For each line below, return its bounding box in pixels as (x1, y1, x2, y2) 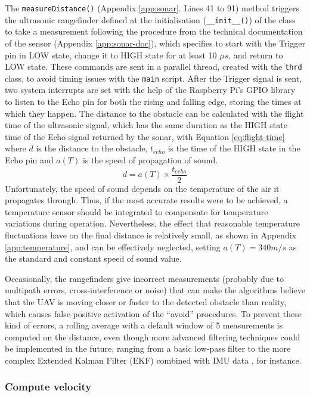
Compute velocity (5, 379, 92, 394)
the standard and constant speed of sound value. (5, 252, 182, 265)
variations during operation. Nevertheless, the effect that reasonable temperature (5, 217, 300, 229)
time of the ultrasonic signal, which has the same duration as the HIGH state (5, 119, 287, 131)
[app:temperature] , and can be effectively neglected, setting (5, 240, 221, 253)
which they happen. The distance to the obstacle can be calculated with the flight (5, 107, 304, 119)
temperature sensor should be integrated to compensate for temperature (5, 205, 268, 218)
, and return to (228, 48, 283, 61)
